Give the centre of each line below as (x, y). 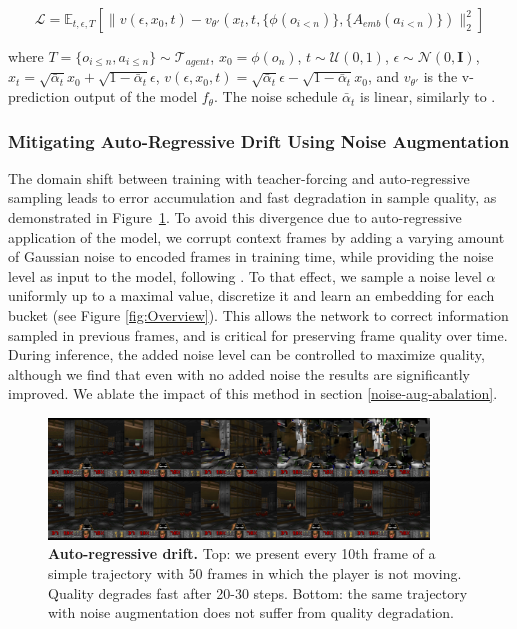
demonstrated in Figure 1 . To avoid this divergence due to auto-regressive (235, 217)
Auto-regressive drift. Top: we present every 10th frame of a (242, 553)
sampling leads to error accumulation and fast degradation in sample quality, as (252, 197)
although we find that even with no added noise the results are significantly (239, 373)
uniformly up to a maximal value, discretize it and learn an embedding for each (251, 295)
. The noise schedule (276, 96)
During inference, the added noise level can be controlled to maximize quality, (246, 354)
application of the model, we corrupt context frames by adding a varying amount (256, 236)
